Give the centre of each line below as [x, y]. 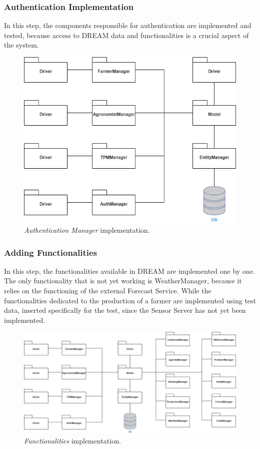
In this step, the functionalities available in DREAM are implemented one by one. [129, 271]
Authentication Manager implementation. [87, 230]
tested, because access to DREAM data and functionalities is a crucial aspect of [126, 35]
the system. [21, 45]
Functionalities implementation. [72, 440]
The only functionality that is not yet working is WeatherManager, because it [123, 281]
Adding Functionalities [51, 252]
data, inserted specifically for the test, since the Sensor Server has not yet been [125, 310]
